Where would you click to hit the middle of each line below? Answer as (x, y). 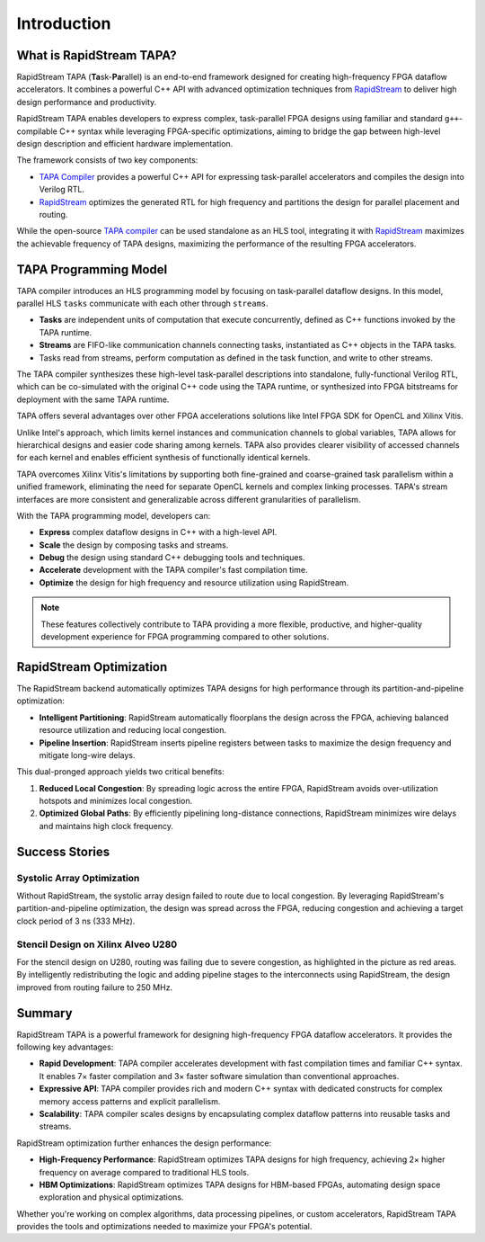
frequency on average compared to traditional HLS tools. (144, 1172)
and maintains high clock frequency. (106, 826)
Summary (44, 1013)
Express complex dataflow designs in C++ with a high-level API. (158, 532)
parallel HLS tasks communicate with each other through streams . (142, 304)
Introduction (64, 23)
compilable (37, 131)
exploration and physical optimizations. (111, 1197)
